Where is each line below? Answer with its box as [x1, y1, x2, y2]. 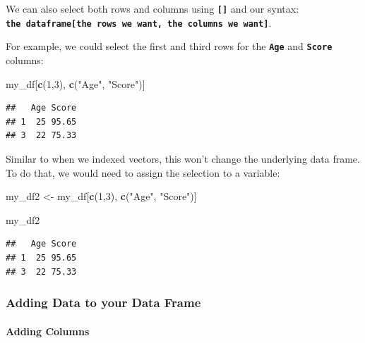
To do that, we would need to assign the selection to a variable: [6, 165, 280, 180]
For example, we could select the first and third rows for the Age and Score [6, 39, 333, 54]
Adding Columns [6, 323, 90, 338]
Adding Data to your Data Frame [6, 294, 201, 311]
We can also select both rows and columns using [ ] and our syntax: [6, 1, 299, 15]
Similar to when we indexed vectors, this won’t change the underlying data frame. [6, 151, 360, 166]
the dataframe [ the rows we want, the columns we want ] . [6, 15, 272, 30]
